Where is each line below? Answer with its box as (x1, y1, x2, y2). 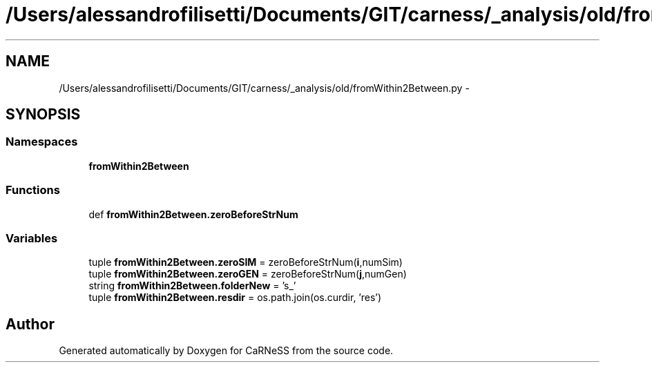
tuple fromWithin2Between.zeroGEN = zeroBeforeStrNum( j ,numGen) (88, 268, 407, 280)
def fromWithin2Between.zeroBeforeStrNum (88, 208, 298, 220)
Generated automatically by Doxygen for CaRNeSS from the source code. (59, 345, 394, 357)
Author (6, 315, 55, 333)
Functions (6, 183, 60, 197)
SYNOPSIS (6, 106, 81, 124)
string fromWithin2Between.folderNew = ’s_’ (88, 280, 296, 292)
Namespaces (6, 135, 78, 149)
